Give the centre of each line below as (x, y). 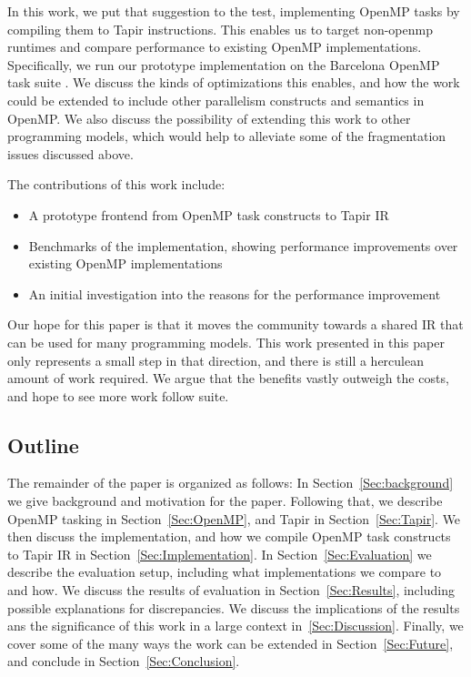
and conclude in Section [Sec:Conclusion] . (124, 661)
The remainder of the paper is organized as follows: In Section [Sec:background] (230, 483)
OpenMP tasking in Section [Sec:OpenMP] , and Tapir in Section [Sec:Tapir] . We (234, 518)
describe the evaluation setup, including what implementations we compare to (225, 572)
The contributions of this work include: (116, 184)
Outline (43, 445)
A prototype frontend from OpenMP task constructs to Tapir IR (209, 214)
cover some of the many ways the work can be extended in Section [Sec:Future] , (230, 643)
